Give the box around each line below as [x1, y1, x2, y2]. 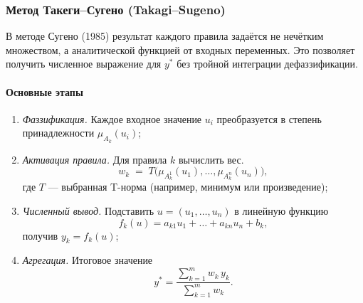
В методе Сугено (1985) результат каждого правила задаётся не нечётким [6, 28, 324, 43]
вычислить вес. [178, 151, 244, 166]
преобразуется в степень [216, 111, 322, 126]
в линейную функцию [234, 203, 329, 218]
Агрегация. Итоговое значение [22, 253, 153, 267]
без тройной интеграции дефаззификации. [177, 56, 358, 71]
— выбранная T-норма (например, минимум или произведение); [48, 179, 328, 194]
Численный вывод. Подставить [22, 203, 154, 218]
